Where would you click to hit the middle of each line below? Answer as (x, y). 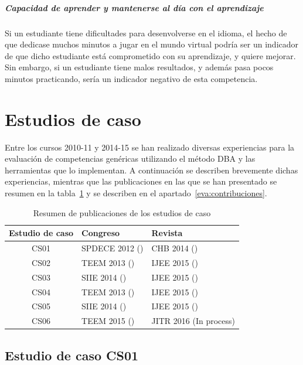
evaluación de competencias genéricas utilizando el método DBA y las (130, 158)
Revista (167, 233)
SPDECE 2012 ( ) (113, 248)
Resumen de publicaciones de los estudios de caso (122, 212)
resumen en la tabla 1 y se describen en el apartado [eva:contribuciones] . (136, 193)
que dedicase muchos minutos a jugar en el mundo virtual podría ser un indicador (152, 44)
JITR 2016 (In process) (193, 321)
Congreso (101, 233)
